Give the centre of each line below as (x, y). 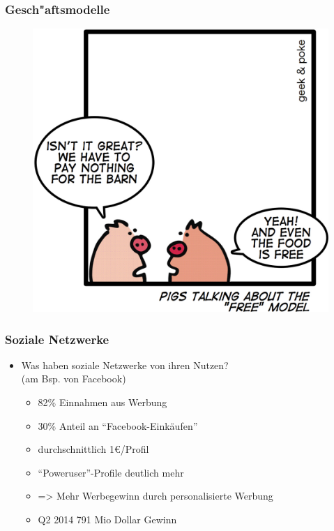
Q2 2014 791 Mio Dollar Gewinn (107, 519)
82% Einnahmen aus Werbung (103, 402)
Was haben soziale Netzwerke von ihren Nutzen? (125, 365)
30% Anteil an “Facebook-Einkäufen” (118, 425)
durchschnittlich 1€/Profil (93, 449)
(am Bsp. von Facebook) (74, 379)
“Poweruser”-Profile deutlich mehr (111, 472)
